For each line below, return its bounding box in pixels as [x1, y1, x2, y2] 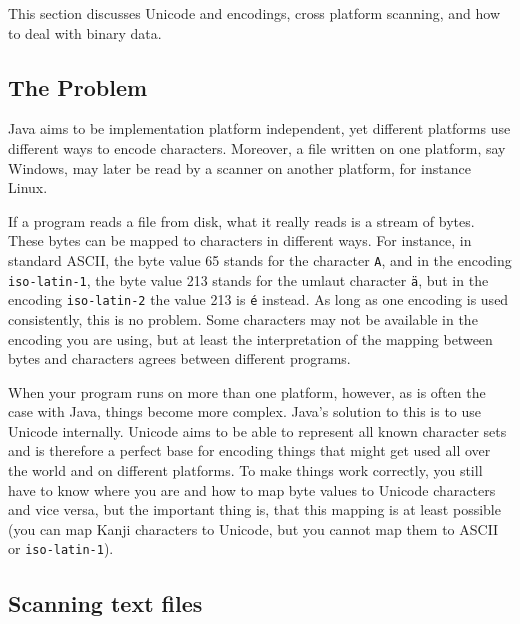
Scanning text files [8, 587, 203, 618]
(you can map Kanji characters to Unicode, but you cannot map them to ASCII [8, 518, 499, 539]
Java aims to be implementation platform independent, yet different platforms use [8, 118, 511, 139]
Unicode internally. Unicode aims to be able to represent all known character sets [8, 420, 507, 441]
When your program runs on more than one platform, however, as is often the [8, 381, 486, 402]
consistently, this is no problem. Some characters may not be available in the [8, 308, 478, 329]
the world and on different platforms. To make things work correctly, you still [8, 460, 483, 481]
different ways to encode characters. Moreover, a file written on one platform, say [8, 137, 506, 158]
